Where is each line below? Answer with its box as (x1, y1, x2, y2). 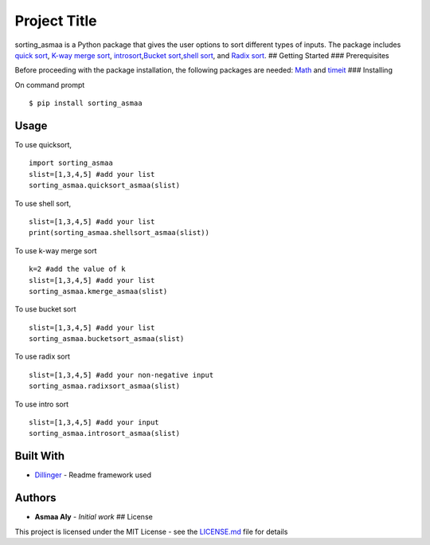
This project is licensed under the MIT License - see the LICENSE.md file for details (14, 527, 288, 536)
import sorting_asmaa (29, 159, 113, 167)
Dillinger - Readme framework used (34, 470, 151, 480)
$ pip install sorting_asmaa (29, 99, 143, 108)
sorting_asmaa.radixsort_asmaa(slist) (29, 382, 181, 390)
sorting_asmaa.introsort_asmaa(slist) (29, 429, 181, 438)
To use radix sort (14, 351, 71, 362)
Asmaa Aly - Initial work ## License (34, 512, 153, 522)
